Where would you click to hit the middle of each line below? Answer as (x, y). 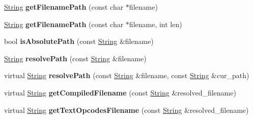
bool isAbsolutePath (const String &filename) (79, 41)
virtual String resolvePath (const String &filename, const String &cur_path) (127, 75)
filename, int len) (156, 24)
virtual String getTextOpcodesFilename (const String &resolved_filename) (126, 110)
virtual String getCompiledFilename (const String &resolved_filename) (120, 92)
